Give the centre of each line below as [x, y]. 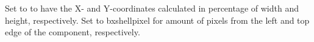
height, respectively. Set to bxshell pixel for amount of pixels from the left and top [157, 20]
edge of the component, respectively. [73, 32]
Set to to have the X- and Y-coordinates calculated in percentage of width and [152, 8]
